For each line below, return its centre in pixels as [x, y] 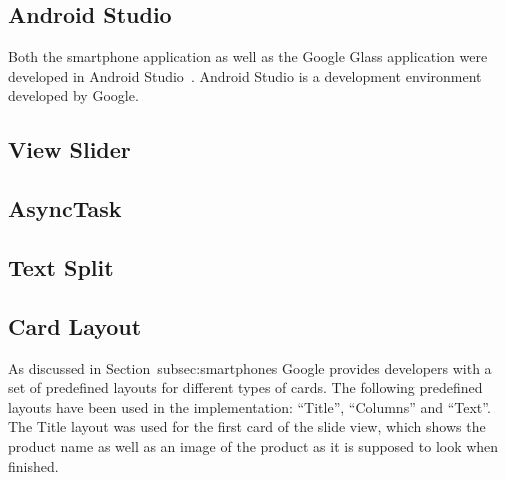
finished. [33, 465]
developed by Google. [73, 95]
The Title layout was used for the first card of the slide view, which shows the [247, 426]
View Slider [69, 149]
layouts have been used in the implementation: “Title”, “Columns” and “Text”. [249, 406]
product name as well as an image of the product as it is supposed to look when [253, 445]
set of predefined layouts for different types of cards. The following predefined [245, 387]
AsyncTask [65, 208]
